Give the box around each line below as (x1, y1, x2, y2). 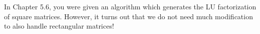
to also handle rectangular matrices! (4, 21, 114, 31)
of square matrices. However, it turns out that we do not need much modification (4, 11, 253, 21)
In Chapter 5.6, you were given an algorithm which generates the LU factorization (4, 1, 256, 11)
